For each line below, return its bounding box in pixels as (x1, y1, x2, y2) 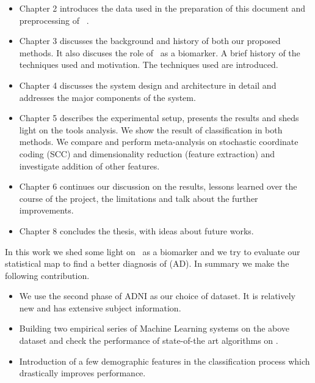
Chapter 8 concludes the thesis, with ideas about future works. (19, 224, 254, 237)
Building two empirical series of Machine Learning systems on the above (19, 322, 290, 335)
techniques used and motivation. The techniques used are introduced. (19, 58, 278, 71)
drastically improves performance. (19, 366, 146, 379)
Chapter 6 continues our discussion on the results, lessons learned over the (19, 180, 297, 193)
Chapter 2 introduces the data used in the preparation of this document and (19, 2, 306, 14)
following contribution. (5, 269, 90, 281)
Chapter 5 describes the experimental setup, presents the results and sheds (19, 111, 299, 124)
